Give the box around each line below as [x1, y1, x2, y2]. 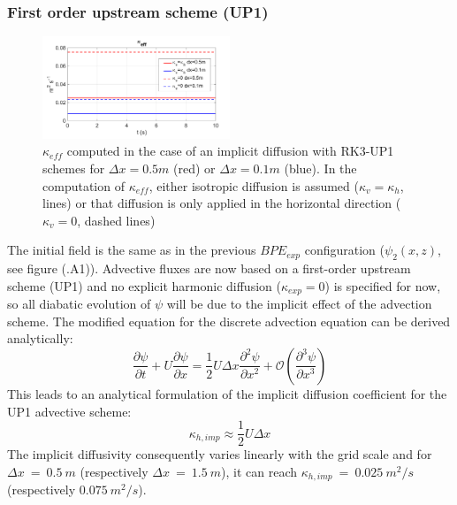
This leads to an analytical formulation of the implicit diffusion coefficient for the [7, 384, 447, 402]
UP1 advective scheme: [7, 402, 132, 420]
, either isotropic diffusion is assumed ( [149, 176, 359, 195]
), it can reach [221, 462, 298, 480]
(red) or [173, 158, 216, 177]
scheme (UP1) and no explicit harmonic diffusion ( [7, 276, 281, 295]
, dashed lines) [77, 210, 156, 229]
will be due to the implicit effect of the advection [166, 295, 432, 313]
